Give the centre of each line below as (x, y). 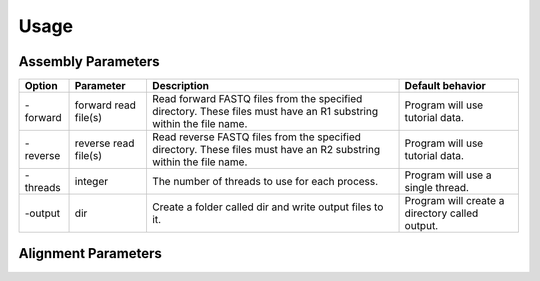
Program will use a (448, 175)
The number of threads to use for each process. (265, 182)
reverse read (104, 143)
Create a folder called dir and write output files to (267, 207)
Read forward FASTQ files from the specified (257, 99)
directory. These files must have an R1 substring (265, 112)
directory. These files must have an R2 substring (265, 150)
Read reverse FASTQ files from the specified (256, 137)
